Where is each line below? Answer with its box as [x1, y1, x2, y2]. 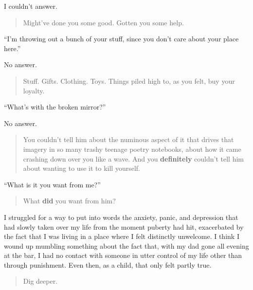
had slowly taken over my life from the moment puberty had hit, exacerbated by [4, 221, 244, 232]
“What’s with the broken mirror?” [4, 102, 106, 112]
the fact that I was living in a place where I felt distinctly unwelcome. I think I [4, 231, 239, 241]
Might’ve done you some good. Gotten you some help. [23, 17, 184, 27]
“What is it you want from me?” [4, 179, 101, 189]
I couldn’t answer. [4, 1, 57, 11]
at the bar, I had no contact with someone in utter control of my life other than [4, 250, 242, 260]
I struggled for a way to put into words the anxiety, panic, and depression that [4, 212, 238, 222]
